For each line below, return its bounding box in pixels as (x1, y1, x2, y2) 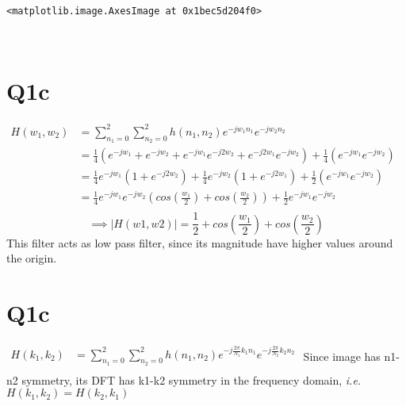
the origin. (6, 250, 57, 266)
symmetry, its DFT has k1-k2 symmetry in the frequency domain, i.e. (21, 371, 362, 388)
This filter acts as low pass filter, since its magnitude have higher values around (6, 234, 393, 251)
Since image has (303, 347, 381, 364)
